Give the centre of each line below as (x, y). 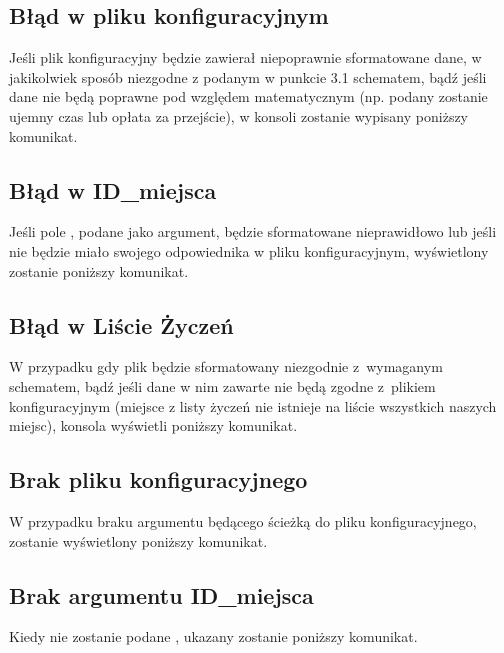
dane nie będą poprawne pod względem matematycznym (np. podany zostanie (248, 96)
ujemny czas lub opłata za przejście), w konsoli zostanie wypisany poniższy (239, 115)
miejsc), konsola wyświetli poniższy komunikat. (153, 425)
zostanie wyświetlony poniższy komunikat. (138, 540)
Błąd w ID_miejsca (113, 189)
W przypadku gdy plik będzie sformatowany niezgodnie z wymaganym (226, 366)
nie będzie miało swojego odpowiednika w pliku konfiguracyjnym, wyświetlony (249, 250)
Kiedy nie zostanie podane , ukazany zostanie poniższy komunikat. (213, 636)
